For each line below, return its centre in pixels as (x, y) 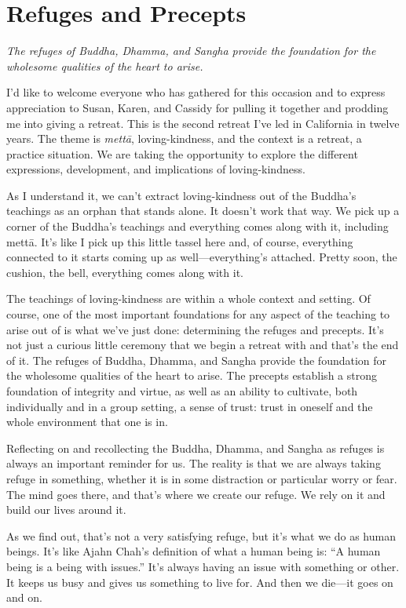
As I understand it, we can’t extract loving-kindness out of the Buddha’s (181, 195)
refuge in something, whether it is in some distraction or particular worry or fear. (202, 478)
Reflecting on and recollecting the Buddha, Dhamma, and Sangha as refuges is (196, 448)
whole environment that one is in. (87, 422)
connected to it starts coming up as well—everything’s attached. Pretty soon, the (202, 257)
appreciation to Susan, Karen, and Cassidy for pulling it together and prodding (198, 107)
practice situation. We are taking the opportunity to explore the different (182, 153)
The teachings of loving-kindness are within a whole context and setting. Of (188, 299)
